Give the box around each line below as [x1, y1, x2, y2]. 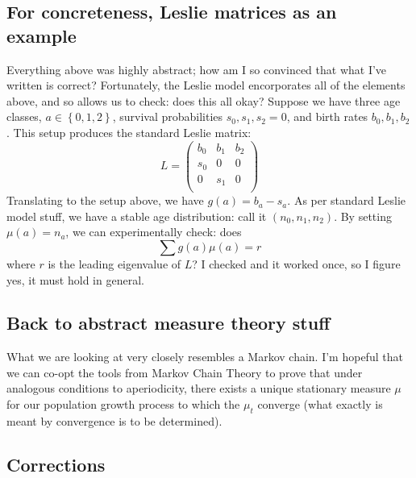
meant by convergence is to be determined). [6, 412, 223, 429]
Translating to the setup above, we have [6, 192, 204, 209]
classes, [6, 108, 42, 125]
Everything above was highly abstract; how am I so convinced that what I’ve [6, 60, 387, 77]
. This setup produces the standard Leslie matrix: [6, 123, 252, 140]
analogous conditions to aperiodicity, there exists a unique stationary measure [6, 380, 391, 397]
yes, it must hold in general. [6, 271, 144, 288]
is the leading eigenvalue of [48, 255, 181, 272]
